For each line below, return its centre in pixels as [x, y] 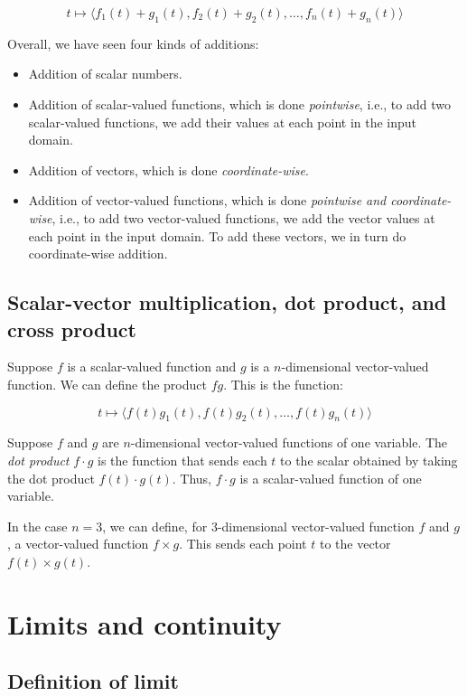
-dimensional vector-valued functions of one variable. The [289, 442]
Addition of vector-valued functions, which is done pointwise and [207, 200]
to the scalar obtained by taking [369, 460]
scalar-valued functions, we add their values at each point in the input [223, 122]
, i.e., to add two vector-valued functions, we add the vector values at [243, 217]
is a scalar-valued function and [152, 367]
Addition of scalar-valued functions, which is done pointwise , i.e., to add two [239, 103]
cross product [72, 329]
